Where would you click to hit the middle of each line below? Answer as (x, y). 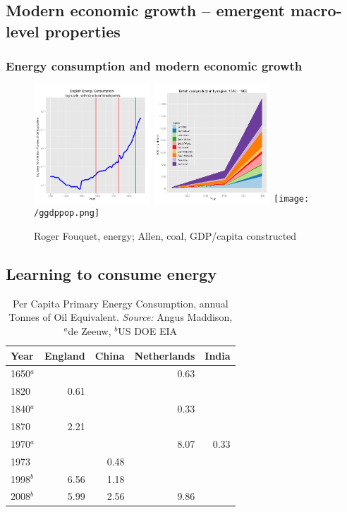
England (65, 355)
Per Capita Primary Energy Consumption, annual (120, 303)
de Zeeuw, (90, 331)
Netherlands (165, 355)
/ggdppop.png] (67, 213)
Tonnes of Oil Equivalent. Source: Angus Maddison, (121, 317)
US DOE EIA (148, 331)
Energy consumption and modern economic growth (154, 66)
